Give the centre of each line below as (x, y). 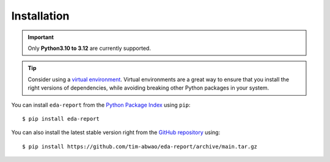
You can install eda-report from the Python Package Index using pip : (101, 105)
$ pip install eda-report (61, 118)
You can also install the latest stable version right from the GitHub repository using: (116, 132)
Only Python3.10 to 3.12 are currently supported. (89, 48)
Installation (40, 16)
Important (41, 37)
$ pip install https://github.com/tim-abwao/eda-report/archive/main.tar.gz (140, 146)
